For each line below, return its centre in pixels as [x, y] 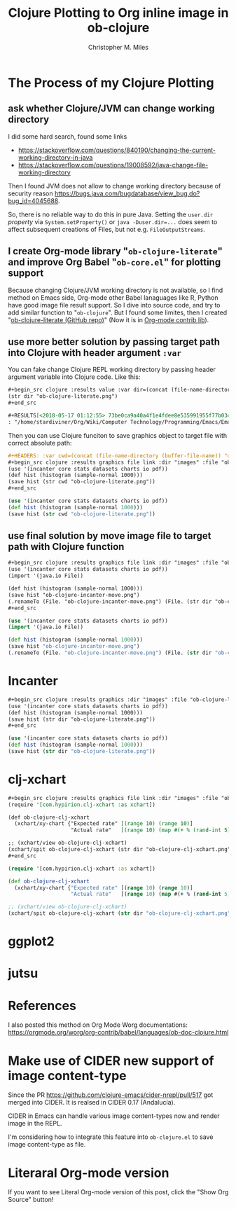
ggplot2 [31, 942]
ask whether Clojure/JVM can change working [111, 109]
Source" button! [31, 1200]
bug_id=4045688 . [34, 200]
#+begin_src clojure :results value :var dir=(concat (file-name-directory [121, 390]
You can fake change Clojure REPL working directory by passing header [112, 370]
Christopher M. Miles [118, 47]
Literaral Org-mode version [89, 1173]
